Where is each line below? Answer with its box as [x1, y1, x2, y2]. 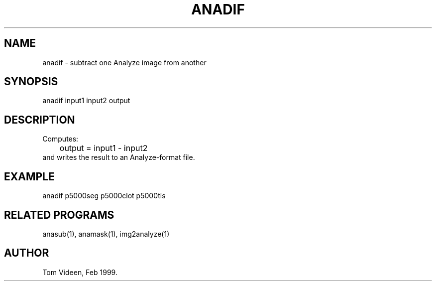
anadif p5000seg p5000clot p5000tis [42, 191, 166, 200]
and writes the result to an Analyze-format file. [42, 153, 195, 162]
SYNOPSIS [4, 75, 58, 88]
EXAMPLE [4, 170, 55, 183]
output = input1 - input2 [59, 143, 148, 153]
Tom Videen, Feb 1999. [42, 268, 117, 277]
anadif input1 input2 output [42, 96, 130, 105]
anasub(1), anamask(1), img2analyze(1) [42, 229, 170, 238]
